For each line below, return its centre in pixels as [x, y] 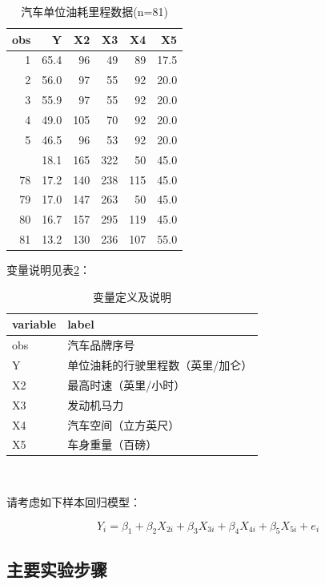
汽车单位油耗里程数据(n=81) [94, 11]
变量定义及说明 [132, 296]
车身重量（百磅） [112, 444]
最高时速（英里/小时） [126, 384]
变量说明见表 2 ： [48, 270]
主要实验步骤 [57, 569]
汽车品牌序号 [101, 345]
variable [34, 324]
